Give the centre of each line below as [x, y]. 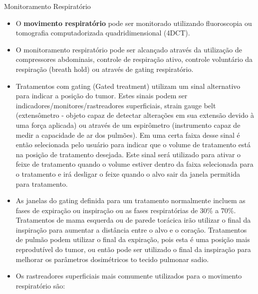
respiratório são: [40, 285]
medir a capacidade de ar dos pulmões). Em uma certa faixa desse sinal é [128, 135]
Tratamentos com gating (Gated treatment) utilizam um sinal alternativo [128, 86]
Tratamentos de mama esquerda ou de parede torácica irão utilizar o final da [133, 220]
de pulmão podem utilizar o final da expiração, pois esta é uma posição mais [133, 239]
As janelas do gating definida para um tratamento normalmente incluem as [130, 200]
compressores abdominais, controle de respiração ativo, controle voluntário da [134, 59]
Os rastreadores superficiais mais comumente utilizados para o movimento [129, 276]
